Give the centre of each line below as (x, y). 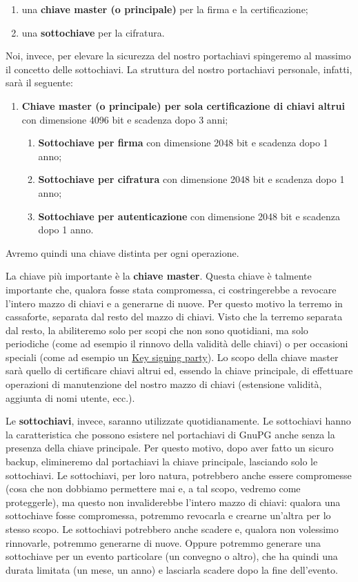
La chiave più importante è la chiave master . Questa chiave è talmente (159, 276)
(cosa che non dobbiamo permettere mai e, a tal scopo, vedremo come (153, 488)
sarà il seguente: (39, 83)
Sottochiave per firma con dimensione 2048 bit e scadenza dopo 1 (183, 143)
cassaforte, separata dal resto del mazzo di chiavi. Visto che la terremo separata (174, 317)
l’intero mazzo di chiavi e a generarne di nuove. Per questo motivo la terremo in (174, 303)
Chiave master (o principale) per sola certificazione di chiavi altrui (183, 105)
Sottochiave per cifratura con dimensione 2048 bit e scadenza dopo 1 (191, 179)
